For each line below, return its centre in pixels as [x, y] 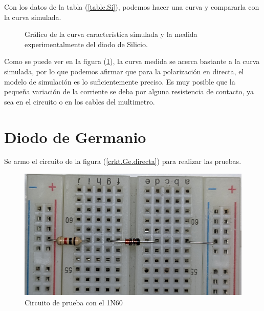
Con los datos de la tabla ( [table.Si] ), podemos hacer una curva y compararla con [132, 7]
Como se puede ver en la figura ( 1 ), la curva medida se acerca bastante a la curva [132, 61]
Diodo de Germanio [75, 137]
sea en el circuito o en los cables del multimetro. [80, 101]
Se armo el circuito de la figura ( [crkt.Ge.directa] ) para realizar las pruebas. [123, 161]
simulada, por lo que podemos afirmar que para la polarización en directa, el [124, 71]
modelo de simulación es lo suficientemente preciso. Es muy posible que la [120, 81]
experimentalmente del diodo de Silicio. [86, 44]
